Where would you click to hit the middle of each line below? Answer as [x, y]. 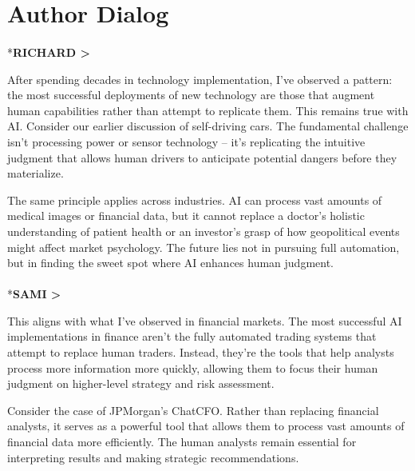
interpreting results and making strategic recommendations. [153, 457]
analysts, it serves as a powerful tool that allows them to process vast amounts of [206, 426]
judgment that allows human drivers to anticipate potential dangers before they [202, 157]
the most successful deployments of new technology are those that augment [191, 95]
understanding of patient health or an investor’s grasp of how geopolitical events [204, 231]
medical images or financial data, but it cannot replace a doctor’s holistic [186, 216]
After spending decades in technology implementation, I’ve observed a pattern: [200, 79]
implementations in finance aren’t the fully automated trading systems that [192, 336]
